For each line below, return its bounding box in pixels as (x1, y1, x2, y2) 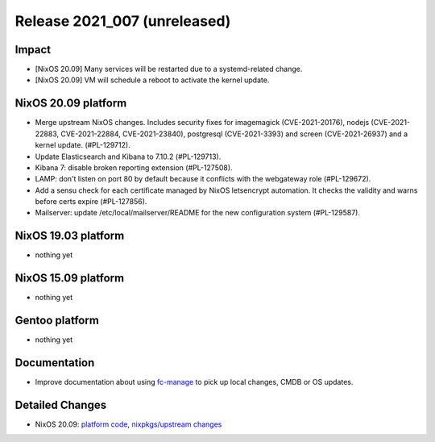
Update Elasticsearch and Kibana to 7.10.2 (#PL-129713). (35, 152, 222, 161)
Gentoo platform (14, 314, 100, 327)
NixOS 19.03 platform (14, 229, 125, 243)
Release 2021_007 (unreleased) (14, 12, 231, 30)
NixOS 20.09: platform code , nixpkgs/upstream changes (35, 419, 222, 429)
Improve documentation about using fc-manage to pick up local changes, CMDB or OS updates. (35, 377, 354, 387)
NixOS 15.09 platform (14, 271, 125, 286)
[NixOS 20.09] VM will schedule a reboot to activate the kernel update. (35, 75, 270, 85)
